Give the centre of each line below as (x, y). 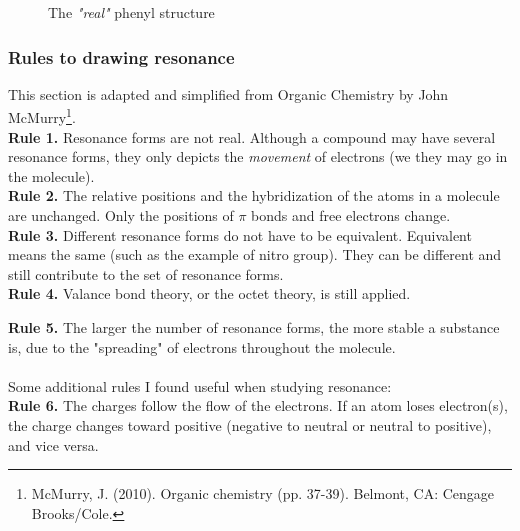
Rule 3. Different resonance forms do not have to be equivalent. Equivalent (240, 234)
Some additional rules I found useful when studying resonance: (200, 385)
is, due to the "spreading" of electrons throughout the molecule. (202, 346)
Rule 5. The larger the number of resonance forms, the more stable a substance (254, 327)
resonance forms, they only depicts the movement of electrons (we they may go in (258, 156)
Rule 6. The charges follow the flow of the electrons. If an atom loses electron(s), (258, 405)
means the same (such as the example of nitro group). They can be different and (255, 254)
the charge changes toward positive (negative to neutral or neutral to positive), (250, 424)
